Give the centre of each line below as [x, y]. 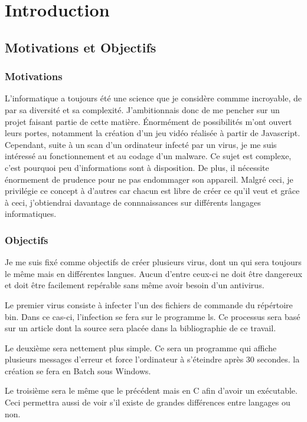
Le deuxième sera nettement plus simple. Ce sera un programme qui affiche [141, 347]
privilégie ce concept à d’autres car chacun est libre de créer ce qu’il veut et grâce [152, 191]
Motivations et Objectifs [81, 47]
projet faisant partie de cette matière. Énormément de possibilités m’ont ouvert [148, 121]
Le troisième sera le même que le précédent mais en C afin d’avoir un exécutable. [151, 390]
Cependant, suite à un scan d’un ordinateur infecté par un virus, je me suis [141, 144]
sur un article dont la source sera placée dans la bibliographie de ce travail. [141, 328]
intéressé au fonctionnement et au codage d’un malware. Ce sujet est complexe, [148, 156]
